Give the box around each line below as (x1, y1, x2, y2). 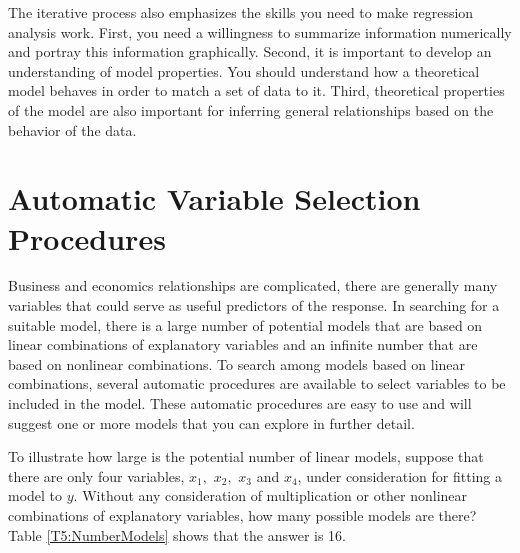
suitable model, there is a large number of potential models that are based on (8, 314, 483, 335)
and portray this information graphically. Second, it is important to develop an (8, 41, 492, 62)
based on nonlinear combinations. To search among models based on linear (8, 353, 466, 374)
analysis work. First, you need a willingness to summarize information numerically (8, 21, 512, 42)
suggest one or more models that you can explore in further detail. (8, 412, 415, 433)
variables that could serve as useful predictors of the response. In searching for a (8, 295, 500, 316)
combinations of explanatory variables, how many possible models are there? (8, 505, 477, 525)
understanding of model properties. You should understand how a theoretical (8, 60, 480, 81)
